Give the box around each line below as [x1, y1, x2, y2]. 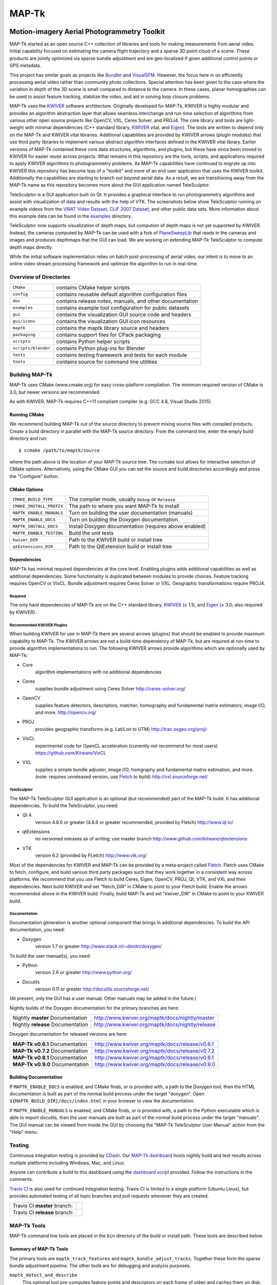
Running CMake [9, 412, 45, 418]
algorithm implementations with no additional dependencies [35, 669, 162, 675]
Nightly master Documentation [12, 1014, 87, 1021]
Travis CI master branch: [12, 1202, 73, 1209]
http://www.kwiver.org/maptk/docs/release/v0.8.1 [94, 1054, 214, 1061]
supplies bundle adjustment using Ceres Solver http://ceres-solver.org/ [35, 685, 186, 691]
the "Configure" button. [9, 473, 59, 479]
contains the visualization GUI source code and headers [56, 311, 192, 318]
